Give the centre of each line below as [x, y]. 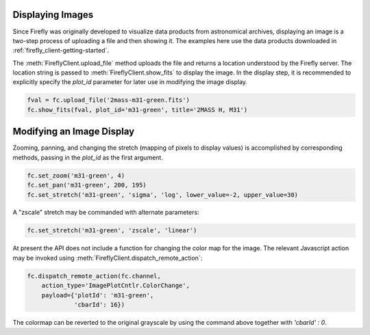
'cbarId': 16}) [100, 305]
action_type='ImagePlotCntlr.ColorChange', [115, 286]
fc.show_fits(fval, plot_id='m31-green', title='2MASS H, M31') [137, 110]
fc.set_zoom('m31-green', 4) [76, 175]
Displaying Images [53, 15]
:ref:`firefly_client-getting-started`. [61, 51]
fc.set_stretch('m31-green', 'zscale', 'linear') [112, 230]
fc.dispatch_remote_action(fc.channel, [94, 276]
